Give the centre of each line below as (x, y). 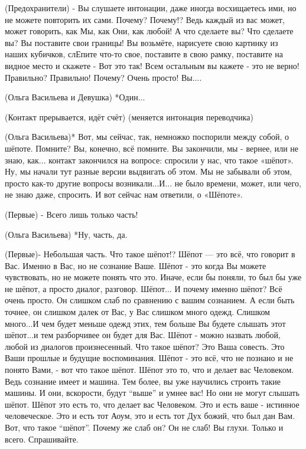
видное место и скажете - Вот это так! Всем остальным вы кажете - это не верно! (152, 65)
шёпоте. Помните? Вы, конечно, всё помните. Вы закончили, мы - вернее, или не (152, 148)
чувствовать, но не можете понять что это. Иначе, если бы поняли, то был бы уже (153, 277)
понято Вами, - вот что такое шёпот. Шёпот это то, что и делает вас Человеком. (149, 370)
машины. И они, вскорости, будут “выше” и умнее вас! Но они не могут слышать (152, 393)
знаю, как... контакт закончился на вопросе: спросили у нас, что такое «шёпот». (149, 160)
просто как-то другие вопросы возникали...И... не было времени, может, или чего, (153, 183)
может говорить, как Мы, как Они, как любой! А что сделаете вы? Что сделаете (149, 31)
